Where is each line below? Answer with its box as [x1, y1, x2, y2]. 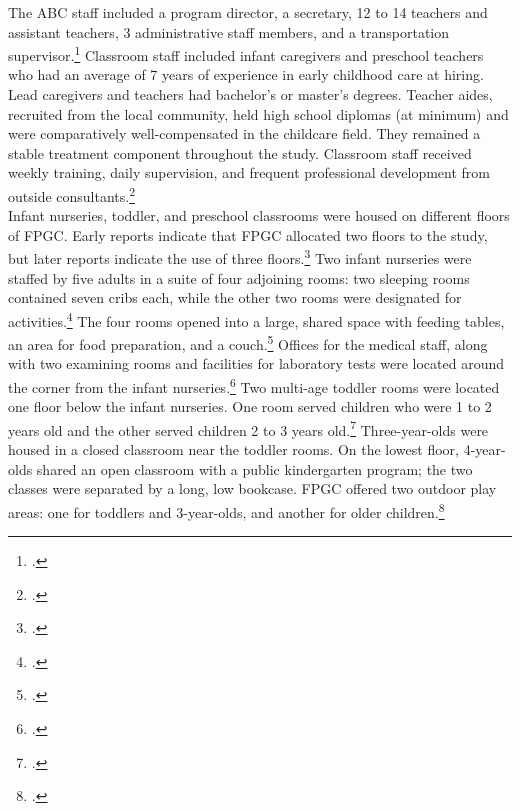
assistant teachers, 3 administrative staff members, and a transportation [8, 21, 450, 42]
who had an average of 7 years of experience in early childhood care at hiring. [8, 64, 484, 85]
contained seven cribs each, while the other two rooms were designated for [8, 287, 462, 308]
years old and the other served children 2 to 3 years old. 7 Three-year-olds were [8, 416, 489, 440]
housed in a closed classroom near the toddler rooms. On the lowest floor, [8, 439, 459, 460]
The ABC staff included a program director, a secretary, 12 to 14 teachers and [8, 2, 488, 22]
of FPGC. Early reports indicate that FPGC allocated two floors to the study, [8, 224, 488, 245]
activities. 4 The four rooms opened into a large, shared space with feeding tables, [8, 307, 505, 331]
